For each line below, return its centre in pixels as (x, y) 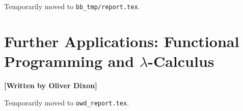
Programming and (69, 61)
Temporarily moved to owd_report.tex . (66, 102)
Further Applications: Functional (122, 41)
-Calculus (181, 61)
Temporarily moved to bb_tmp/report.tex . (72, 6)
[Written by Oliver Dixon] (51, 85)
